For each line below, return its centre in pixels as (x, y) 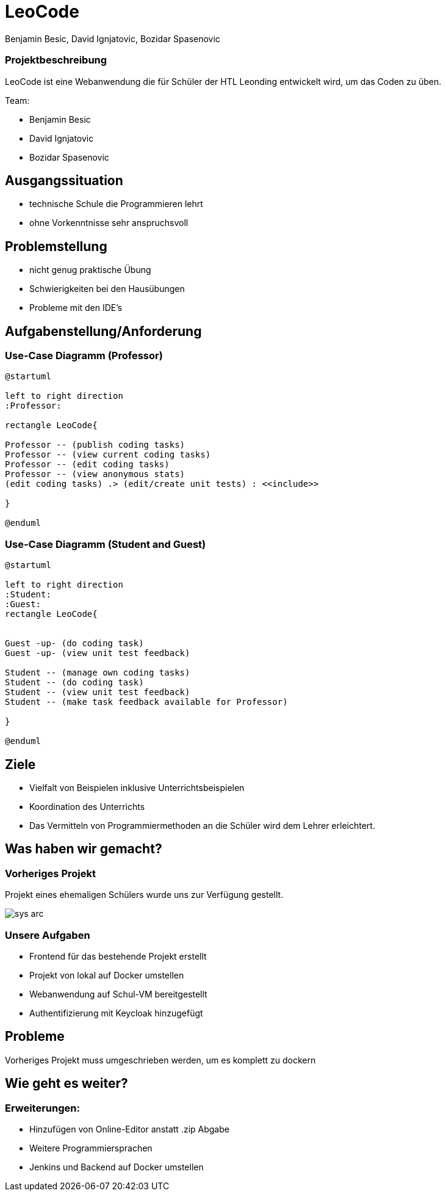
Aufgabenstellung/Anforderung (103, 331)
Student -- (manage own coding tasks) (98, 673)
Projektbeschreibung (56, 60)
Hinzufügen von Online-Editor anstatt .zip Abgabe (129, 1129)
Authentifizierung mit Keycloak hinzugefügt (116, 1013)
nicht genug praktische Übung (90, 270)
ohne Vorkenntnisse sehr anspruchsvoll (109, 223)
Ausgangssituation (64, 180)
